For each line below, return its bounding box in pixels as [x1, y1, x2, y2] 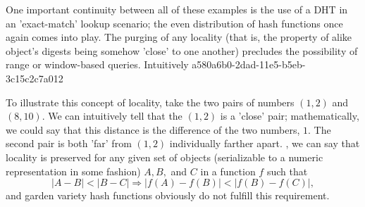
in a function [200, 163, 256, 178]
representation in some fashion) [6, 163, 141, 178]
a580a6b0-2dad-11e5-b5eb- [192, 57, 306, 72]
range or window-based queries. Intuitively [6, 57, 189, 72]
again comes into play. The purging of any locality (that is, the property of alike [6, 30, 352, 44]
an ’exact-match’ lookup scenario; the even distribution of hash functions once [6, 15, 343, 30]
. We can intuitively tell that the [42, 108, 182, 123]
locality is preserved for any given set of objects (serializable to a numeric [6, 149, 323, 164]
